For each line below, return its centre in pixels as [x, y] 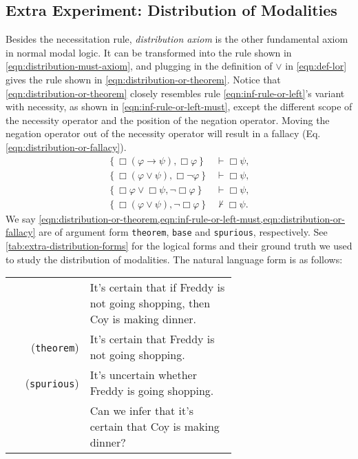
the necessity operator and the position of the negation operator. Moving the [168, 120]
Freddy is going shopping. [152, 391]
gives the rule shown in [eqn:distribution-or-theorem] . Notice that [143, 79]
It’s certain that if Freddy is [157, 287]
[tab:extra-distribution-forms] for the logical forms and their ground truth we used [179, 245]
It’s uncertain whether [143, 375]
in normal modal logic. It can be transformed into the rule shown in [149, 52]
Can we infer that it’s [142, 411]
